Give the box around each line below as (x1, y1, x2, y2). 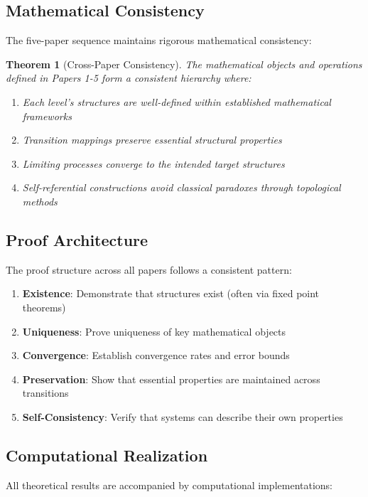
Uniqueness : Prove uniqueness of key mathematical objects (22, 324, 286, 338)
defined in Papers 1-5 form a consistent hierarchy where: (6, 70, 251, 85)
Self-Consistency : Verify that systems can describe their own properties (22, 409, 343, 424)
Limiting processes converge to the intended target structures (22, 156, 285, 171)
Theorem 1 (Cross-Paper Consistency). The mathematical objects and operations (6, 56, 362, 71)
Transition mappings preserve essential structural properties (22, 132, 282, 147)
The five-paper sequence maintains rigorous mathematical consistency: (6, 33, 312, 48)
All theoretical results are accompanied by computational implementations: (6, 477, 333, 492)
